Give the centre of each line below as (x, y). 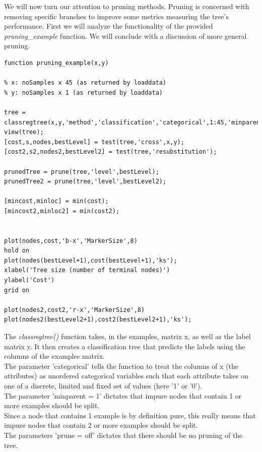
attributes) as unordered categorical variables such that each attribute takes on (126, 376)
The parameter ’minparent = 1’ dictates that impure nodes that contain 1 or (123, 395)
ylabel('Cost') (29, 280)
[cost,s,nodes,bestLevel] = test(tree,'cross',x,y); (94, 142)
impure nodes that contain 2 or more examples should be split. (101, 425)
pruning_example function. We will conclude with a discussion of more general (125, 36)
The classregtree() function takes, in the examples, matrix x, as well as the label (127, 336)
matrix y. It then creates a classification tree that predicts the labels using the (125, 346)
